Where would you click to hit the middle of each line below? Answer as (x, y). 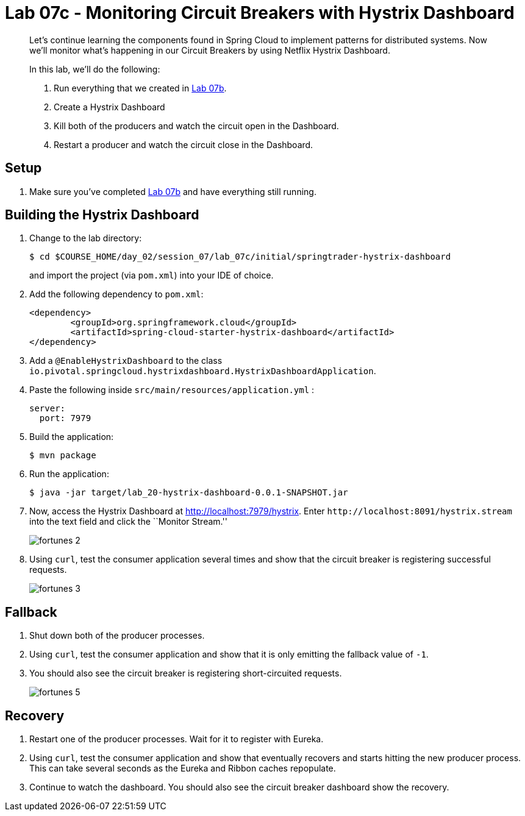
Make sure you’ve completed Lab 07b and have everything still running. (173, 191)
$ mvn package (63, 456)
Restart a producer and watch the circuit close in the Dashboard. (184, 144)
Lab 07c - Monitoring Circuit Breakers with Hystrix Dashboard (260, 13)
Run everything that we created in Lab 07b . (140, 88)
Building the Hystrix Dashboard (102, 215)
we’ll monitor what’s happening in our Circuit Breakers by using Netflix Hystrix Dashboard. (210, 50)
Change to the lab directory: (86, 238)
